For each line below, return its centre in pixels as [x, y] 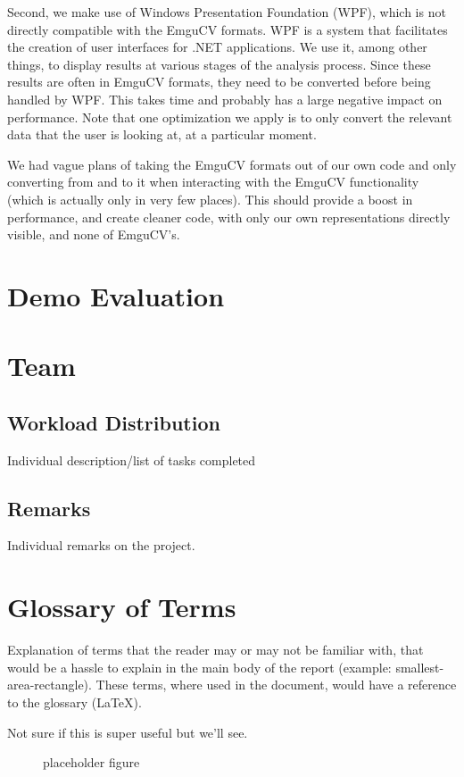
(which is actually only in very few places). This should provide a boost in [210, 199]
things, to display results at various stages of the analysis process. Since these [219, 64]
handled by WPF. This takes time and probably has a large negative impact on [225, 99]
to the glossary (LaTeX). [75, 702]
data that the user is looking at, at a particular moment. [162, 134]
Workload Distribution [114, 422]
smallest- [420, 667]
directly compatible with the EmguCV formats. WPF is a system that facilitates [228, 29]
